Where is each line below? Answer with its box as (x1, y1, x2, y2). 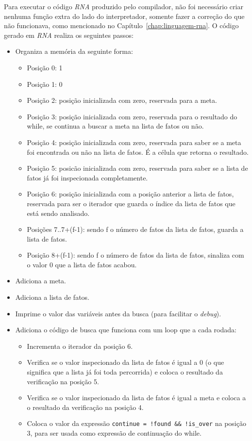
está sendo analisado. (27, 208, 90, 218)
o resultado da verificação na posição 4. (27, 402, 144, 412)
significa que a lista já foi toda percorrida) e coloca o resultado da (27, 367, 223, 377)
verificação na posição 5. (27, 376, 99, 386)
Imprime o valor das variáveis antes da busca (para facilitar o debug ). (15, 308, 221, 318)
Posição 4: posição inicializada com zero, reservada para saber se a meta (27, 137, 241, 147)
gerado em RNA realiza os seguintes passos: (4, 30, 134, 40)
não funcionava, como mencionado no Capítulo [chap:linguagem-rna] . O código (4, 20, 239, 31)
